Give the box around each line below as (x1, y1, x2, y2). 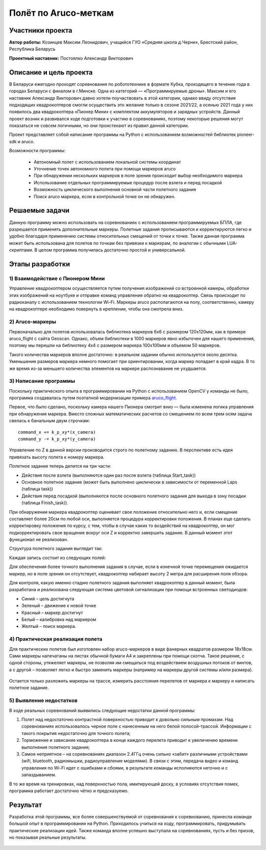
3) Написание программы (9, 378, 75, 385)
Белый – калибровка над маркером (21, 616, 97, 622)
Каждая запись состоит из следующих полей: (9, 555, 106, 561)
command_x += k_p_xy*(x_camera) (18, 429, 96, 435)
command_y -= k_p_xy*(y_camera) (18, 436, 96, 442)
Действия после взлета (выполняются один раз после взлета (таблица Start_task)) (21, 472, 196, 478)
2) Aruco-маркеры (9, 319, 57, 325)
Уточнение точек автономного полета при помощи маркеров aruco (33, 166, 176, 172)
